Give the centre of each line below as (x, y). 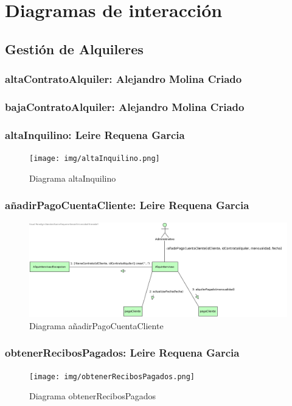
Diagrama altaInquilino (73, 178)
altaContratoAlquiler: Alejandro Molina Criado (123, 79)
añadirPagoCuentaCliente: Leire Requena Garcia (127, 205)
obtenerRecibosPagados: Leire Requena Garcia (122, 353)
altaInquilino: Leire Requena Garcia (95, 134)
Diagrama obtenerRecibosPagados (93, 396)
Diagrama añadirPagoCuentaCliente (96, 325)
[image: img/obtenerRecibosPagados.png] (112, 376)
